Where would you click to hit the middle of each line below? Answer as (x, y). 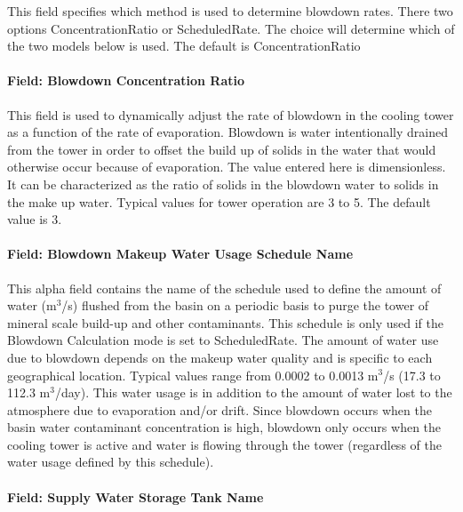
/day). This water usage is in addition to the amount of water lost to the (253, 392)
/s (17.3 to (412, 375)
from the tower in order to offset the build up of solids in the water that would (222, 149)
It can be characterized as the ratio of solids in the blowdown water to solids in (223, 184)
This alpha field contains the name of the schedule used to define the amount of (224, 288)
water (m (32, 305)
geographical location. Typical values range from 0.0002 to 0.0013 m (193, 375)
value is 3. (35, 219)
